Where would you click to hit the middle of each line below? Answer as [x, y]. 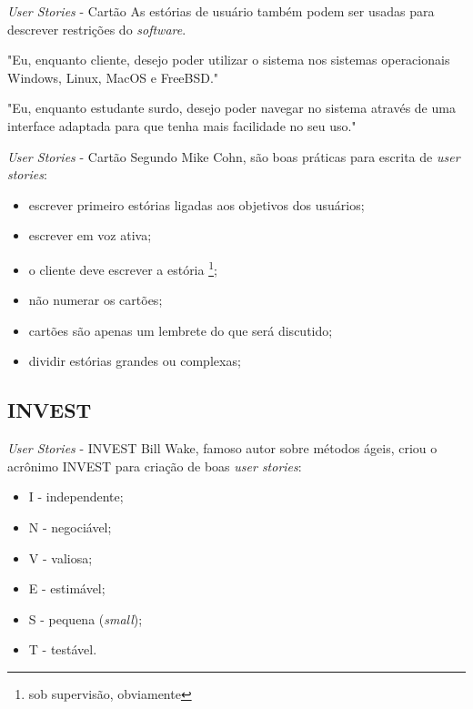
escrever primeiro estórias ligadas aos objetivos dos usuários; [196, 204]
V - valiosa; [60, 557]
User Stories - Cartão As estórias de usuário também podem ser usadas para [221, 11]
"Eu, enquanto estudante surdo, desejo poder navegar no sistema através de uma [231, 108]
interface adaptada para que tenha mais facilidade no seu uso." [182, 125]
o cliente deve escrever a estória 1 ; [123, 268]
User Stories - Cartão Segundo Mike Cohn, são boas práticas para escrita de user [234, 156]
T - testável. [63, 649]
